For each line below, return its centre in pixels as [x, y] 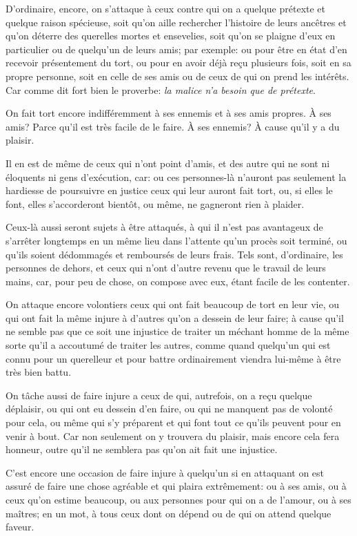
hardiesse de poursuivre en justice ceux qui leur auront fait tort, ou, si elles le [169, 190]
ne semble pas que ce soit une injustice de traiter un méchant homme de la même [177, 331]
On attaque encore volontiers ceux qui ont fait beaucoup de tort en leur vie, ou [173, 304]
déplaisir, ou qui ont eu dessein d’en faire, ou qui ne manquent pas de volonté [169, 409]
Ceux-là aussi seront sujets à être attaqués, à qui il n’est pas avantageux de [164, 227]
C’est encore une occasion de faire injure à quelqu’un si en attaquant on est [165, 472]
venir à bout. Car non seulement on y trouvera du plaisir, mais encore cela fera [173, 435]
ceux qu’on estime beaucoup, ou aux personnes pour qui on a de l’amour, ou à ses [178, 499]
